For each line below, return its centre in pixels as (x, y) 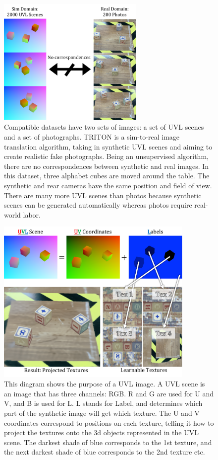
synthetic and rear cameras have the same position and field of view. (108, 185)
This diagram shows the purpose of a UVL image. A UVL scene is (105, 384)
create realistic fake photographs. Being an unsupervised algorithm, (106, 156)
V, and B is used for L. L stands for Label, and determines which (103, 403)
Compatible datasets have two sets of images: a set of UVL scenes (104, 127)
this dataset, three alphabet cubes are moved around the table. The (107, 176)
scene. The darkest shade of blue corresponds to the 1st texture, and (108, 442)
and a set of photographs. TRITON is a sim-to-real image (92, 136)
